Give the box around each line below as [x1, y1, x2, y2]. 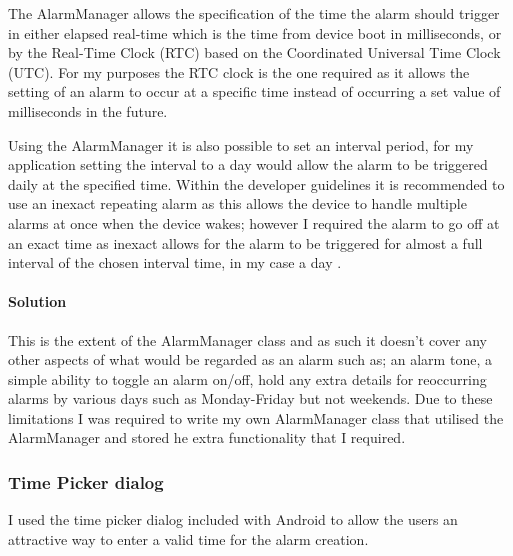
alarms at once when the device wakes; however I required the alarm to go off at [8, 212, 500, 233]
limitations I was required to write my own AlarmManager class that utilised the [8, 407, 504, 428]
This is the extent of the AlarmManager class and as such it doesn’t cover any [8, 329, 487, 350]
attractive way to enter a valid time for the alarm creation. [8, 528, 369, 549]
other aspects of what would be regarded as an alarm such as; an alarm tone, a [8, 349, 492, 370]
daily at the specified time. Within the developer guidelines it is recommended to [8, 173, 505, 194]
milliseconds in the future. [8, 100, 168, 121]
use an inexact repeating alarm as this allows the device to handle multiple [8, 193, 467, 214]
